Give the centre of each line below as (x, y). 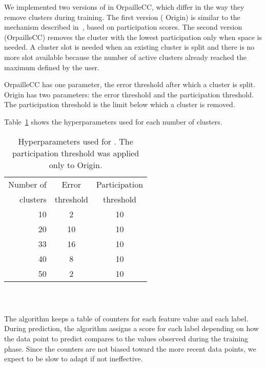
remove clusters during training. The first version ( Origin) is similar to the (122, 17)
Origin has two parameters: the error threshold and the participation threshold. (129, 94)
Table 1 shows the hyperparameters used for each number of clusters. (113, 121)
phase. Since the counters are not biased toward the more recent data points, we (130, 348)
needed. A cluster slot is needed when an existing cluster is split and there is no (129, 47)
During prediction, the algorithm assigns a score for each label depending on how (131, 328)
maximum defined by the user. (52, 67)
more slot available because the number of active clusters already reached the (125, 57)
